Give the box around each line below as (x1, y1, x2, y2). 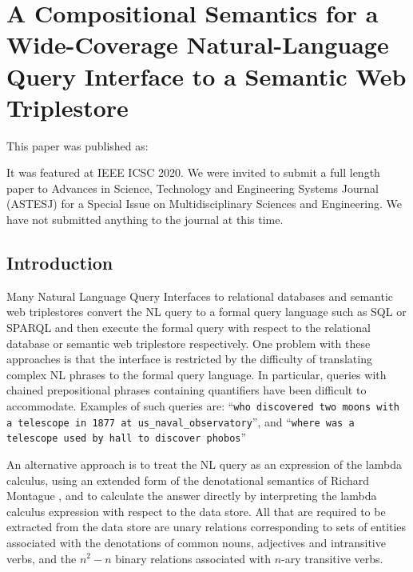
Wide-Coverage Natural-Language (6, 28, 389, 61)
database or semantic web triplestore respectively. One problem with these (6, 334, 371, 351)
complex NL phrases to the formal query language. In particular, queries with (6, 366, 387, 382)
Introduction (6, 250, 113, 275)
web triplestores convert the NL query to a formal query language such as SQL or (6, 303, 407, 320)
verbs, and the (6, 550, 77, 566)
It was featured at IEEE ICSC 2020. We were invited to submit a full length (6, 164, 380, 181)
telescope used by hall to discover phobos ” (6, 429, 247, 446)
